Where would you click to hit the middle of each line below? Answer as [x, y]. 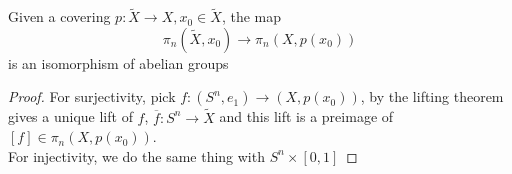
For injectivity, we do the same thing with [136, 155]
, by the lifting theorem [432, 96]
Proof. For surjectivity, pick [92, 96]
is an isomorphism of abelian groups [118, 62]
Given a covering [59, 16]
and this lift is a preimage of [306, 116]
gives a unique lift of [70, 116]
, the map [251, 16]
